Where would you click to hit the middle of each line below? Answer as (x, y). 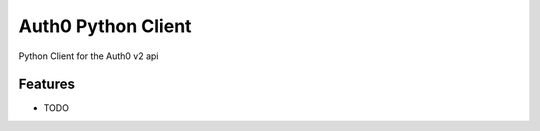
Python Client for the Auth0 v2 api (88, 56)
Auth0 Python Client (105, 26)
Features (46, 84)
